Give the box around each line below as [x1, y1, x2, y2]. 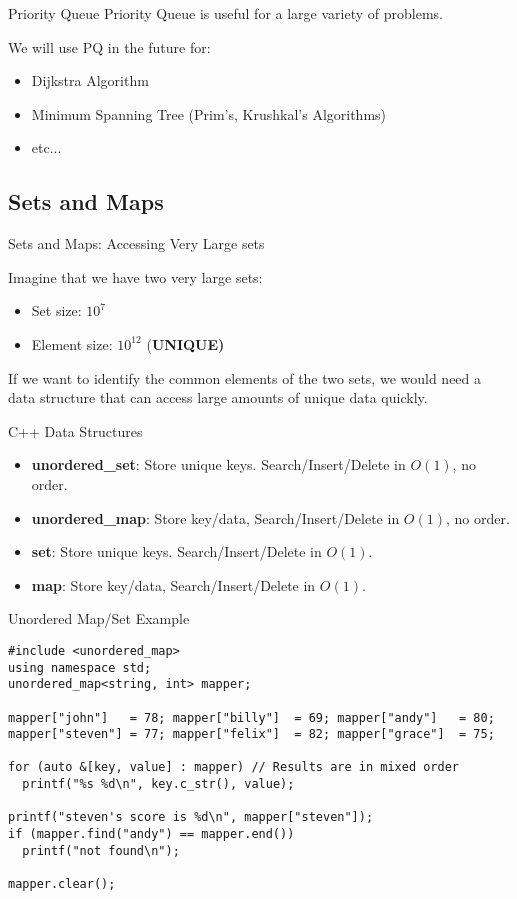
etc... [31, 137, 62, 158]
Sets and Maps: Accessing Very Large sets [8, 233, 265, 254]
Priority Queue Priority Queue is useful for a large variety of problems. [8, 3, 443, 23]
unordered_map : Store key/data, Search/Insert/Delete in [31, 507, 400, 528]
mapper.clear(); [8, 877, 116, 892]
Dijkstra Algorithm [31, 70, 149, 91]
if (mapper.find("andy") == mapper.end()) [8, 827, 295, 842]
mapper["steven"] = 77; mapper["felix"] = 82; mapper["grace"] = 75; [8, 727, 495, 742]
